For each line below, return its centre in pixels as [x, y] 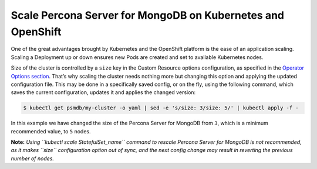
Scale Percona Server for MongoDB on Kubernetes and [148, 15]
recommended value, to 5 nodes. [51, 131]
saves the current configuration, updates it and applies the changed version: [103, 92]
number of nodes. [32, 158]
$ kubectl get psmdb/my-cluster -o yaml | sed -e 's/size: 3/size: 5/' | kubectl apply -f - [161, 108]
